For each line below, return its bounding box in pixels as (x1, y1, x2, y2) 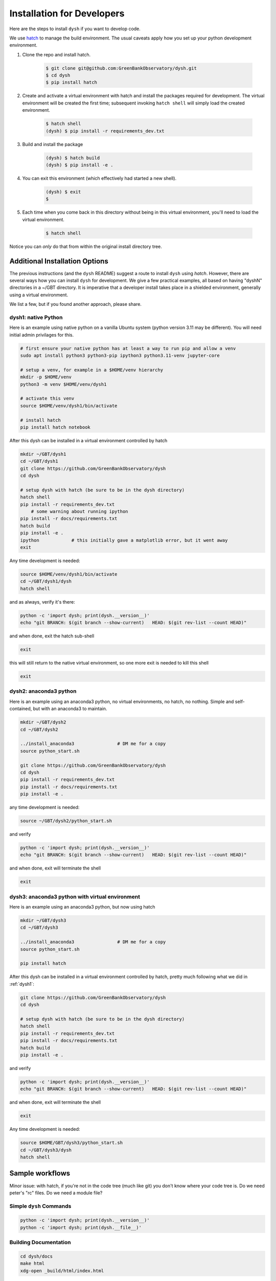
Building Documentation (9, 1239, 71, 1246)
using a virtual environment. (9, 292, 68, 298)
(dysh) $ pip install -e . (45, 162, 113, 168)
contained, (9, 706, 32, 712)
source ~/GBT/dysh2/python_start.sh (20, 818, 112, 824)
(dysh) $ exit (45, 189, 81, 195)
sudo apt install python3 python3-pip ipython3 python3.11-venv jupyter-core (20, 353, 220, 359)
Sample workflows (9, 1169, 71, 1178)
